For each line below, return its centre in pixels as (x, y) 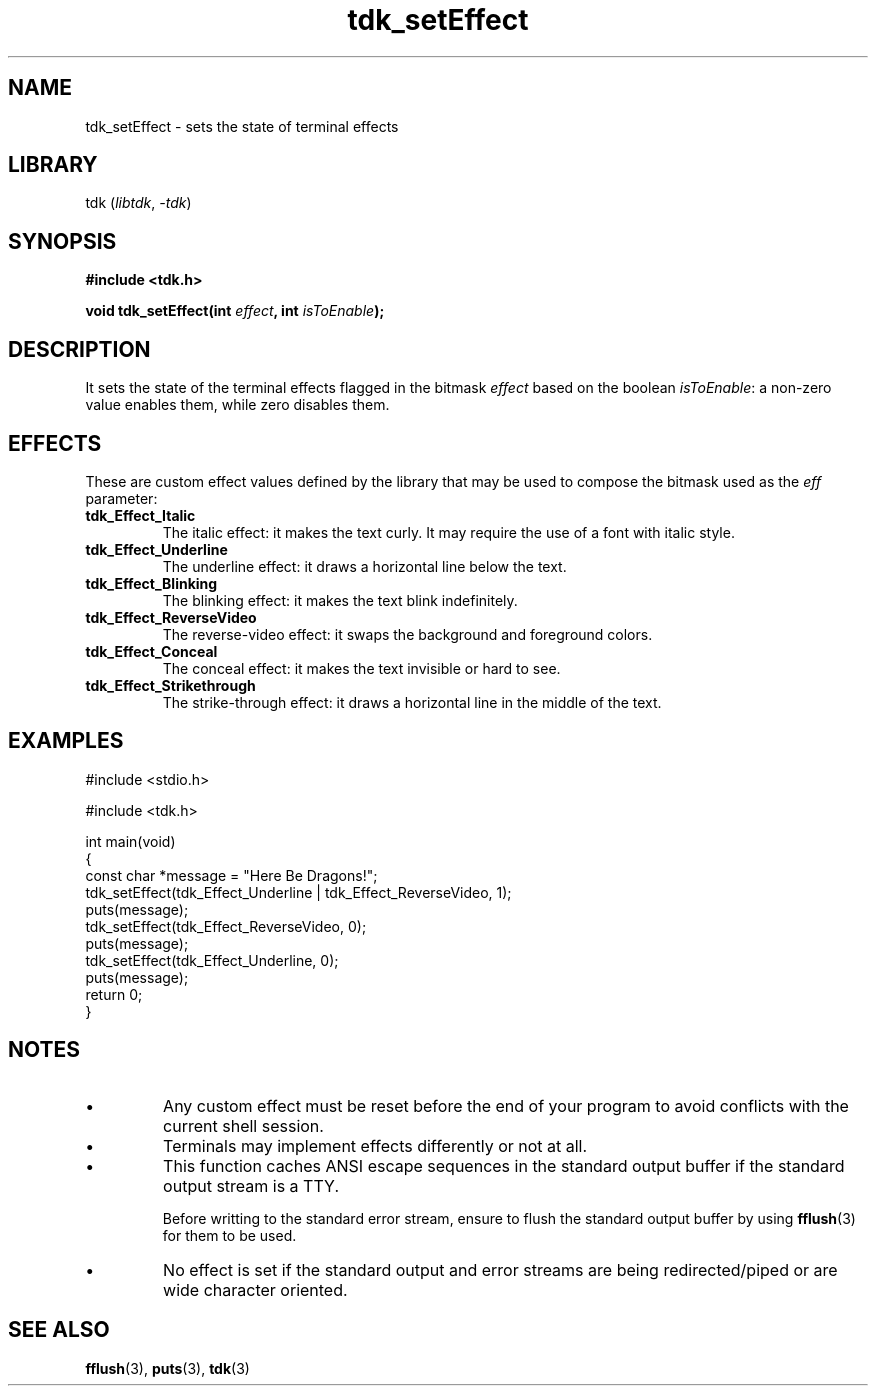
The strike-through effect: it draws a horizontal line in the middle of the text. (412, 702)
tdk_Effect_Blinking (151, 583)
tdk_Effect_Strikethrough (170, 685)
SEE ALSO (59, 1330)
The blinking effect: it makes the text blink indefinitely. (340, 600)
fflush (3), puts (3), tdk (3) (167, 1368)
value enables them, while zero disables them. (237, 405)
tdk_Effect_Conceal (151, 651)
